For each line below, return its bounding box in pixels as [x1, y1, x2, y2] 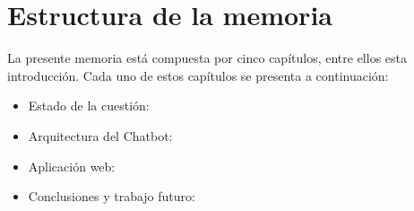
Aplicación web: [28, 156, 116, 175]
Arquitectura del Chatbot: [28, 126, 173, 145]
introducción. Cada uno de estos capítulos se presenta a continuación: [7, 66, 389, 84]
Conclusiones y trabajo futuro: [28, 187, 195, 206]
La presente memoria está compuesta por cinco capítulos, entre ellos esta [7, 48, 408, 67]
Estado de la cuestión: [28, 96, 150, 115]
